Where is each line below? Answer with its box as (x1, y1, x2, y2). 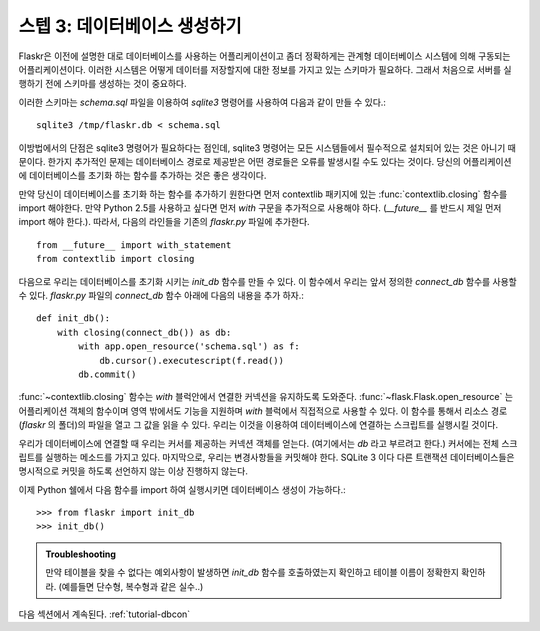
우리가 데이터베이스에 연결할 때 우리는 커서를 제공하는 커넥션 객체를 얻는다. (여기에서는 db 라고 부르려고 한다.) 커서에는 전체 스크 (18, 437, 518, 449)
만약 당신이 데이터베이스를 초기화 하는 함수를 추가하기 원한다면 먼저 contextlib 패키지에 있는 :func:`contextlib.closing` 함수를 (18, 188, 508, 200)
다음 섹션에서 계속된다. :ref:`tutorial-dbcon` (18, 608, 191, 620)
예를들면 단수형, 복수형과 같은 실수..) (61, 580, 204, 592)
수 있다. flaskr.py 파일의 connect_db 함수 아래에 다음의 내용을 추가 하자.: (18, 290, 305, 302)
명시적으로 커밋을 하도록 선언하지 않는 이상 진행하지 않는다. (18, 465, 249, 477)
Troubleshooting (45, 548, 117, 560)
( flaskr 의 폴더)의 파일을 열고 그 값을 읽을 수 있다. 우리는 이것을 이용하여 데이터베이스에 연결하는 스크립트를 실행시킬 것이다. (18, 419, 499, 431)
